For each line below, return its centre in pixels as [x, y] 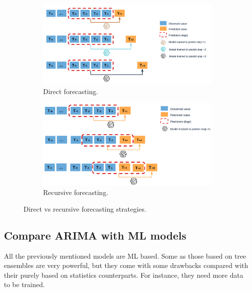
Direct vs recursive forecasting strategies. [85, 208]
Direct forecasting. [71, 91]
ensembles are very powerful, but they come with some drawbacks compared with [126, 265]
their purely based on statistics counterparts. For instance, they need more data [124, 275]
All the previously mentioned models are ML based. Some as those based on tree [125, 255]
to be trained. [24, 284]
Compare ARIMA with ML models [95, 235]
